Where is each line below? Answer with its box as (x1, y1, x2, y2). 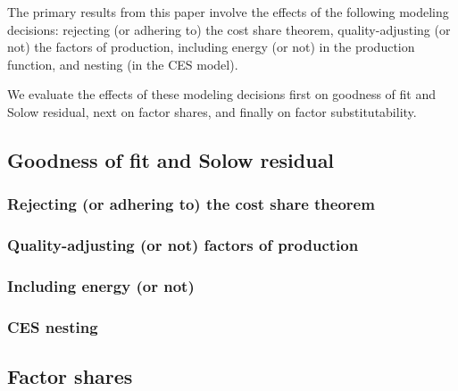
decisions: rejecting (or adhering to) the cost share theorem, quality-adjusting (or (7, 20, 451, 38)
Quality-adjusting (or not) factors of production (7, 234, 359, 256)
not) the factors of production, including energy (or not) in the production (7, 37, 415, 56)
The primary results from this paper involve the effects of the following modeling (7, 3, 449, 21)
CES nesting (7, 315, 98, 337)
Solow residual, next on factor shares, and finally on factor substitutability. (7, 102, 417, 121)
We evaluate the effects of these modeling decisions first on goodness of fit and (7, 85, 437, 104)
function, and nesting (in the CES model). (7, 54, 238, 73)
